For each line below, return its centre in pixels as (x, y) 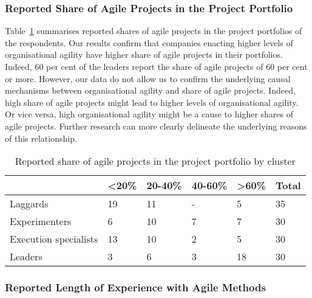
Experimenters (41, 221)
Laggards (29, 204)
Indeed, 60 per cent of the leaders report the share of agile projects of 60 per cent (156, 66)
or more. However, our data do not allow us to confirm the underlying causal (148, 78)
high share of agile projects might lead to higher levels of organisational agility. (152, 102)
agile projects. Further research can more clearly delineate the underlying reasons (156, 126)
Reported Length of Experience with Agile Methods (135, 287)
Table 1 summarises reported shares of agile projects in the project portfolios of (154, 31)
